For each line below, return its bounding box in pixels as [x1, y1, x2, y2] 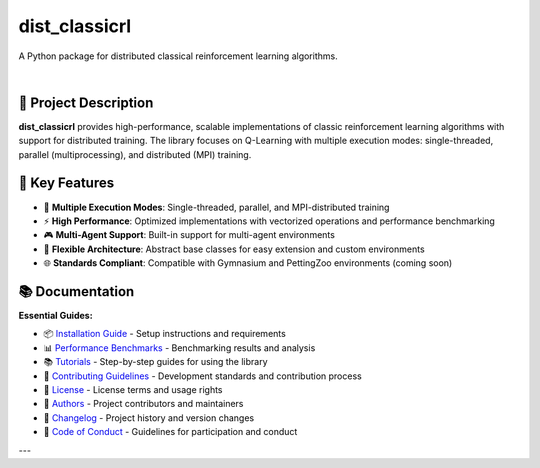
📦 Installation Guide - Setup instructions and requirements [43, 328, 287, 340]
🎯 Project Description [18, 94, 154, 111]
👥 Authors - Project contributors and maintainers [43, 398, 244, 410]
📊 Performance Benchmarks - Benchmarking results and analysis [43, 341, 316, 354]
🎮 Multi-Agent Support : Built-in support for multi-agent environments [43, 229, 335, 241]
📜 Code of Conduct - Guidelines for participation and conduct [43, 426, 298, 438]
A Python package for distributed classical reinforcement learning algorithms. [18, 50, 339, 62]
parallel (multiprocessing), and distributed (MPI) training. [18, 148, 252, 160]
